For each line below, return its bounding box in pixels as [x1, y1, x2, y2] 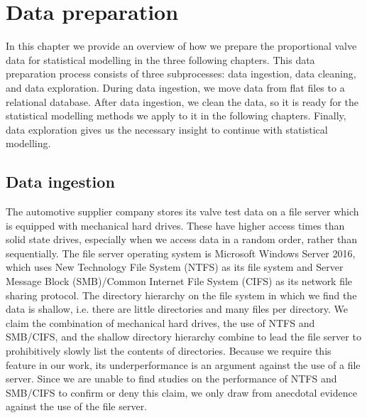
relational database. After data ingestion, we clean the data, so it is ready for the [6, 94, 359, 109]
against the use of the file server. [6, 399, 148, 414]
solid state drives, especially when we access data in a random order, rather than [6, 232, 357, 247]
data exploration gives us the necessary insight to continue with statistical [6, 122, 328, 136]
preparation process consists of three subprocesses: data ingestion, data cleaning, [6, 66, 356, 81]
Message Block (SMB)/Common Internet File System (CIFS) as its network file [6, 274, 353, 289]
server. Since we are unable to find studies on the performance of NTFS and [6, 371, 337, 386]
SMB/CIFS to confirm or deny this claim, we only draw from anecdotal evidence [6, 385, 357, 400]
